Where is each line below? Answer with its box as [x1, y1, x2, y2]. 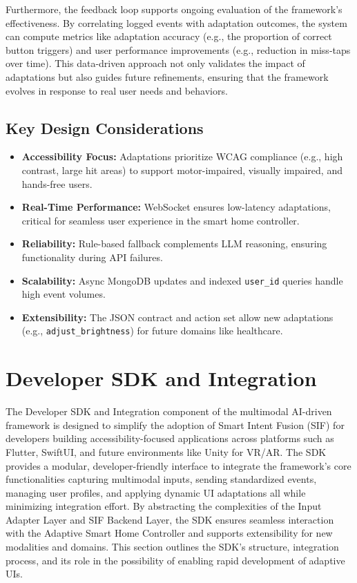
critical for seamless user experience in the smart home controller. [21, 213, 300, 227]
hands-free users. [21, 176, 93, 191]
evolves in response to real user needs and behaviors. [6, 83, 228, 97]
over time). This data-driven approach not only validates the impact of [6, 56, 305, 70]
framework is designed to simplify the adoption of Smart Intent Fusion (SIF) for [6, 417, 345, 432]
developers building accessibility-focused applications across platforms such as [6, 431, 334, 446]
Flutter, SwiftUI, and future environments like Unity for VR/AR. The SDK [6, 444, 327, 459]
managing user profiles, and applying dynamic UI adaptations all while [6, 485, 306, 499]
